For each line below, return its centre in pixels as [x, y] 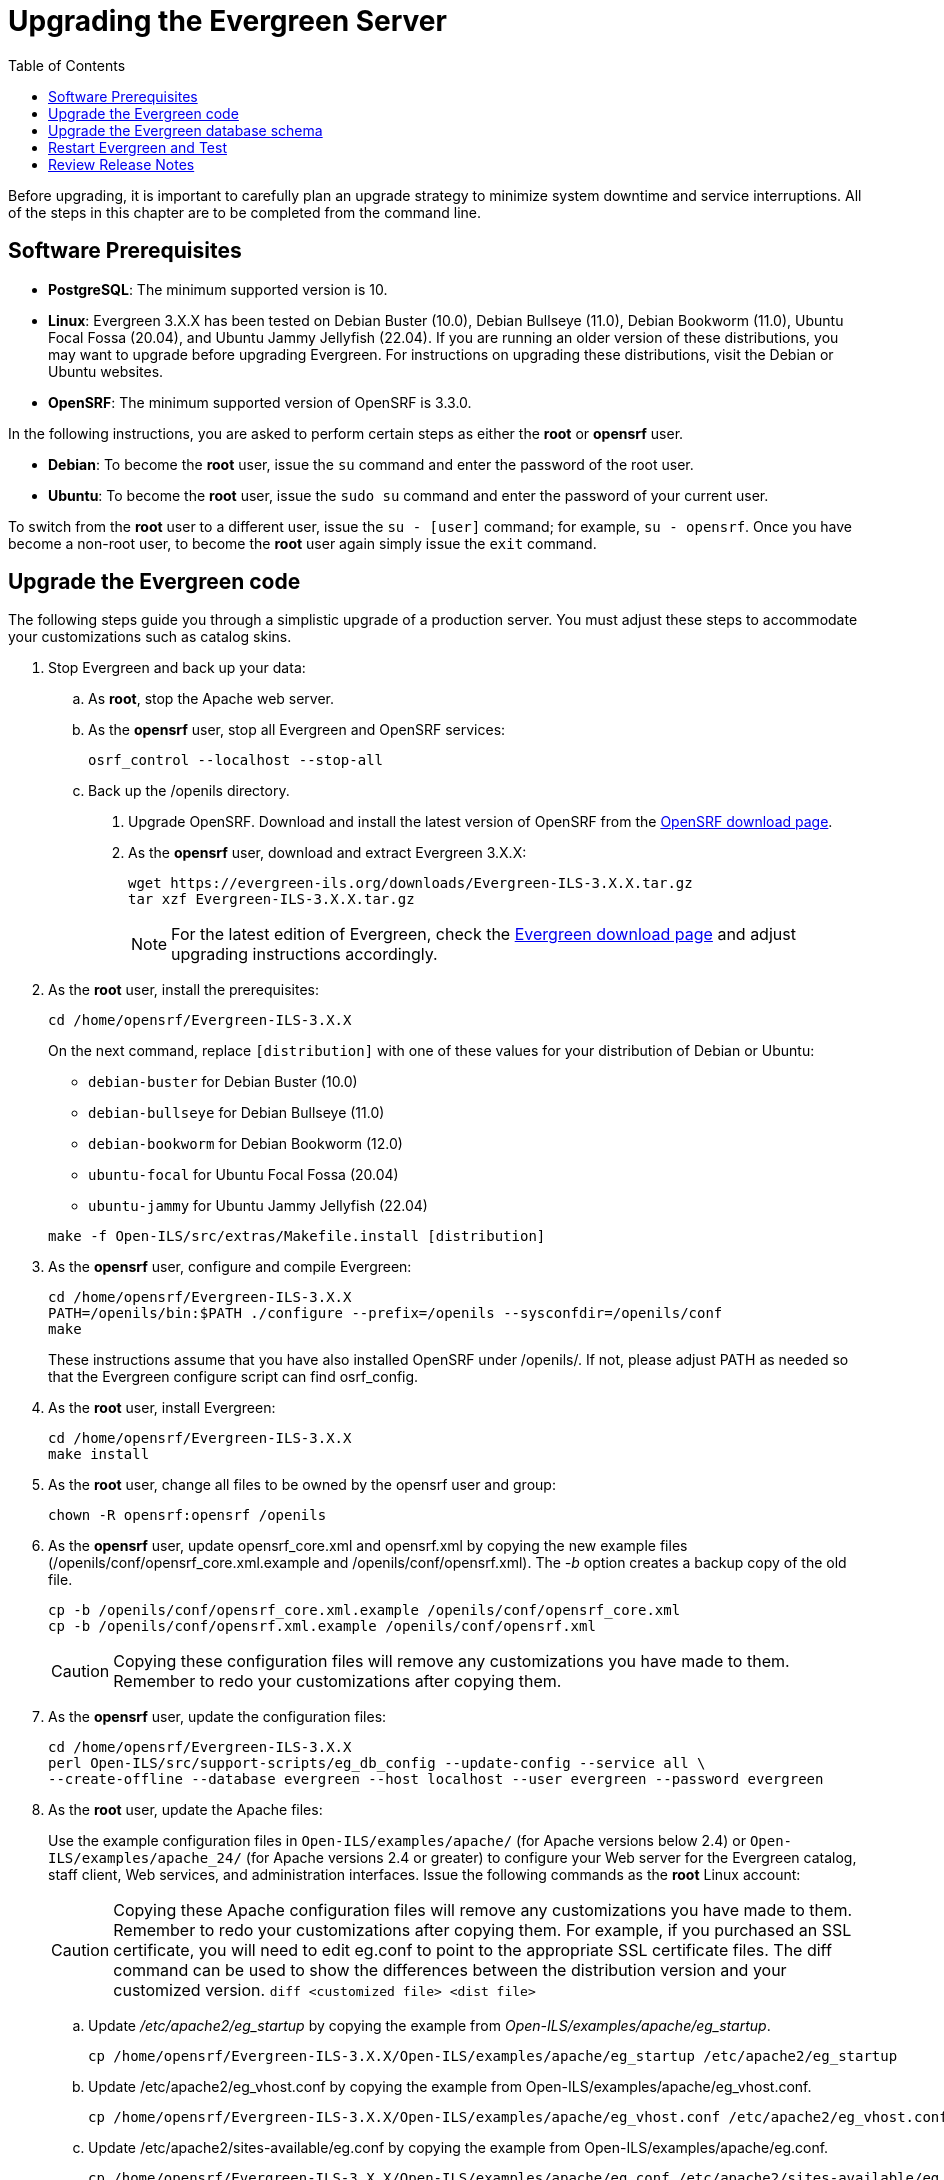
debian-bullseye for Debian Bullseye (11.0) [236, 1113]
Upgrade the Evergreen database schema [185, 130]
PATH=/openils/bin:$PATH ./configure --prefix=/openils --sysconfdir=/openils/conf [385, 1313]
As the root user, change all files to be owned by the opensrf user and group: [302, 1485]
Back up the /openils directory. [189, 791]
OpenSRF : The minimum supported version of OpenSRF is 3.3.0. [260, 402]
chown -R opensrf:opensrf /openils [187, 1515]
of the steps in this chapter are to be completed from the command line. [244, 212]
